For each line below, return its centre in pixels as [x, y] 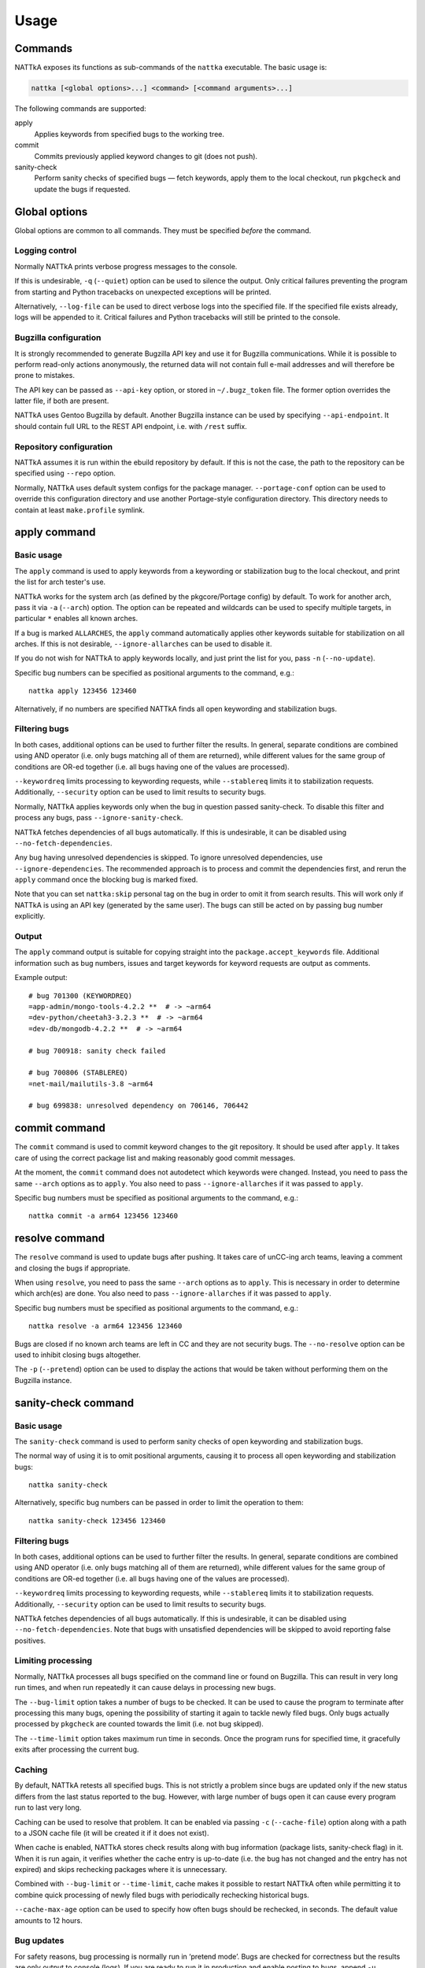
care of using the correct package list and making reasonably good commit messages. [155, 1158]
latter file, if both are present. [62, 401]
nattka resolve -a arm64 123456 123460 [105, 1326]
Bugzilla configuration [58, 338]
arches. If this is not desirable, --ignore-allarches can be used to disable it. [143, 644]
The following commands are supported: [81, 109]
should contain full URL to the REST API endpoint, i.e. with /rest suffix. [131, 426]
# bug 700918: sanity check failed [97, 1051]
